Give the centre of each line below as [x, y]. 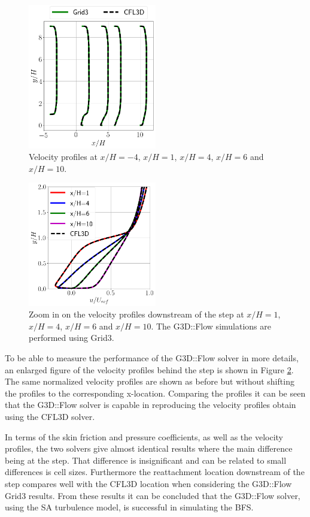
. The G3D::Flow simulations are [211, 326]
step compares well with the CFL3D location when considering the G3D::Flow [148, 483]
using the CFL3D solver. [50, 416]
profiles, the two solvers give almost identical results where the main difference [149, 448]
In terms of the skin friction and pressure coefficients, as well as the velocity [144, 436]
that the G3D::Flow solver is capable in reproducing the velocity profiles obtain [151, 405]
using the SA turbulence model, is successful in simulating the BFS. [129, 507]
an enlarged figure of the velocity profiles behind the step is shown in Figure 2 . [149, 369]
